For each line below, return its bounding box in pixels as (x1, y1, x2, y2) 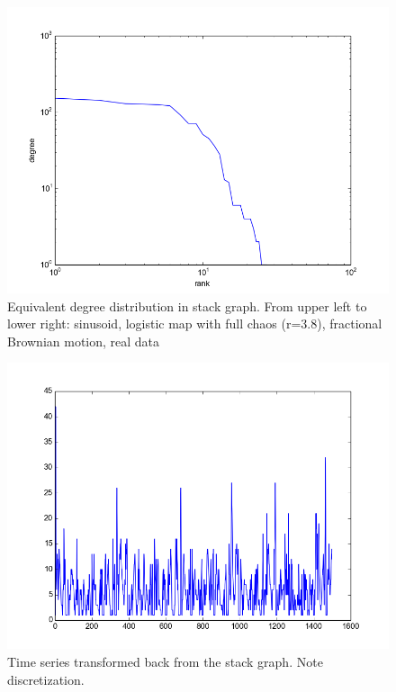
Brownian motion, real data (7, 331, 160, 350)
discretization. (7, 670, 85, 688)
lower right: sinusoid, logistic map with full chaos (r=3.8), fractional (7, 314, 382, 333)
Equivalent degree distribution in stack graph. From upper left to (7, 296, 367, 315)
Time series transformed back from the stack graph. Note (7, 652, 323, 670)
